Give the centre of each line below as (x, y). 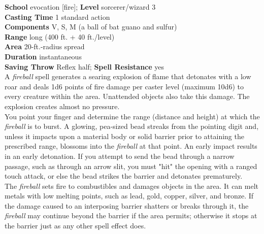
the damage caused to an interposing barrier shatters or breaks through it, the (127, 205)
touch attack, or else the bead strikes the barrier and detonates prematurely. (124, 176)
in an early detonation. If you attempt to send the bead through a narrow (120, 156)
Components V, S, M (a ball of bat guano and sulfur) (91, 27)
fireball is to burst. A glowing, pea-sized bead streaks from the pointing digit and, (132, 126)
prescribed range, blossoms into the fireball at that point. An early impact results (131, 146)
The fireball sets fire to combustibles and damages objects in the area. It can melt (132, 186)
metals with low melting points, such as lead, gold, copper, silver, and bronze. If (129, 196)
